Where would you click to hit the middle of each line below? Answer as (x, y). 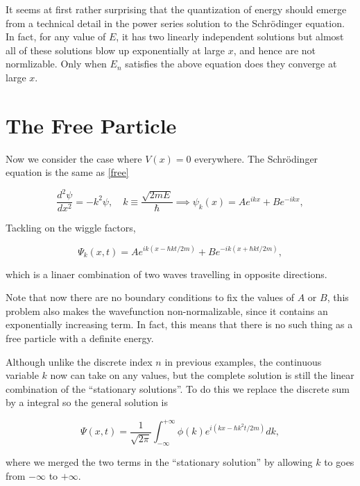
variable (22, 375)
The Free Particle (91, 125)
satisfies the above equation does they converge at (231, 64)
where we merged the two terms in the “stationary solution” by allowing (159, 462)
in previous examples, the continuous (243, 361)
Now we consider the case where (74, 158)
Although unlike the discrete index (79, 361)
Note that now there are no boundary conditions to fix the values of (150, 297)
